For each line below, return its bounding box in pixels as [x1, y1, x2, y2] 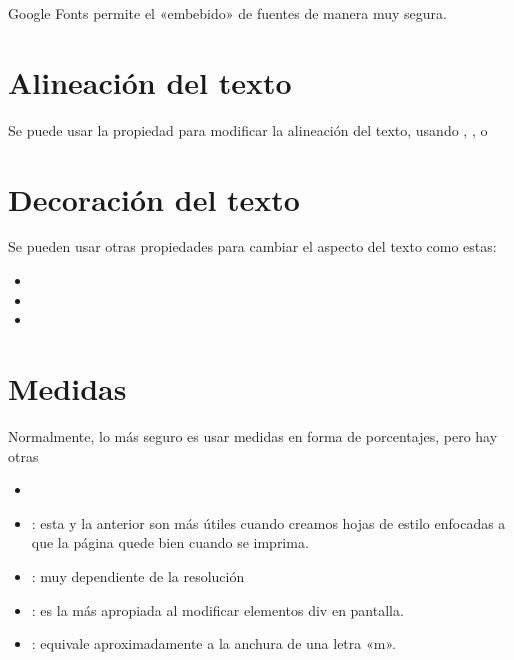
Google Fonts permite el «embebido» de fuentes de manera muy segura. [8, 3, 447, 23]
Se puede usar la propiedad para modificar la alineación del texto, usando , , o [8, 119, 488, 140]
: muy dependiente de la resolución [31, 565, 245, 586]
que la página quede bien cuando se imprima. [31, 532, 309, 553]
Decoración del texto [8, 178, 300, 219]
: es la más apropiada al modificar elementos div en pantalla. [31, 599, 404, 620]
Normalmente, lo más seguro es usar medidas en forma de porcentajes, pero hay [8, 425, 498, 446]
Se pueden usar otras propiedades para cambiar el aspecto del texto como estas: [8, 236, 497, 257]
